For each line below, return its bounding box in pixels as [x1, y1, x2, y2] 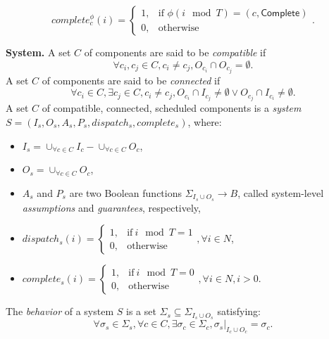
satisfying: [217, 304, 261, 319]
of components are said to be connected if [42, 72, 221, 87]
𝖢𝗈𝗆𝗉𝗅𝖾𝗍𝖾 [261, 8, 300, 19]
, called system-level [237, 185, 324, 200]
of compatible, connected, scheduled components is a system [42, 101, 302, 115]
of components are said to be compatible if [84, 45, 266, 59]
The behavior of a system [6, 304, 114, 319]
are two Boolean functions [69, 185, 182, 200]
